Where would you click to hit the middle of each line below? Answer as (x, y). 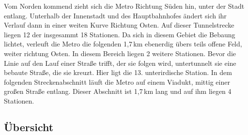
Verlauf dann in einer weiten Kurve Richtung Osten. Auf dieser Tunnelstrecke (119, 25)
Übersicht (29, 127)
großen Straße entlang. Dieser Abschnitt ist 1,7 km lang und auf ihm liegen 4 (118, 91)
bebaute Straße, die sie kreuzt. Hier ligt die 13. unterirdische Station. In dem (118, 72)
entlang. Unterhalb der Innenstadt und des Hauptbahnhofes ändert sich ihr (115, 15)
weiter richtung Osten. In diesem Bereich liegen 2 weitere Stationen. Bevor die (120, 53)
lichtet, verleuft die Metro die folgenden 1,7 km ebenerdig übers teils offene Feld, (123, 44)
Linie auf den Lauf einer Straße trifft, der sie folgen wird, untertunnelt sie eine (120, 63)
